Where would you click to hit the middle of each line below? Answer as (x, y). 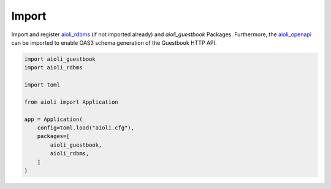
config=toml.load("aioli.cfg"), (86, 128)
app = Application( (53, 119)
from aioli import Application (71, 102)
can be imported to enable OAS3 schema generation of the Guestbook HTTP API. (114, 42)
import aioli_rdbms (53, 68)
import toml (42, 85)
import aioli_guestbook (60, 59)
